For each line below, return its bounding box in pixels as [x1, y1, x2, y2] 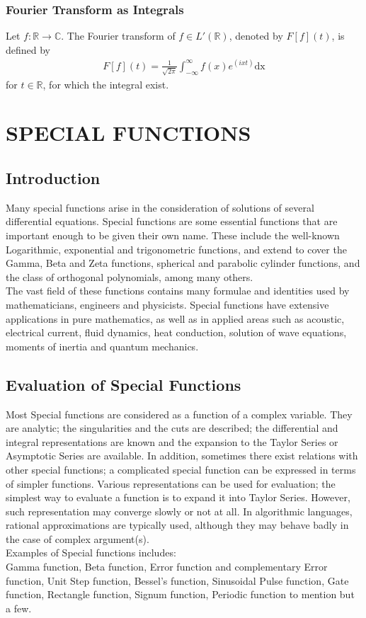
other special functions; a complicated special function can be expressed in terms [6, 462, 356, 476]
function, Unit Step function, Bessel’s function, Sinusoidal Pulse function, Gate [6, 573, 349, 588]
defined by [6, 42, 51, 57]
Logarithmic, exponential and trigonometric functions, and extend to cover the [6, 241, 347, 256]
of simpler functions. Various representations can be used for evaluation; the [6, 476, 336, 491]
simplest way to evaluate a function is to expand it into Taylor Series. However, [6, 490, 350, 505]
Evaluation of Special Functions [6, 373, 241, 395]
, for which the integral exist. [42, 76, 169, 91]
